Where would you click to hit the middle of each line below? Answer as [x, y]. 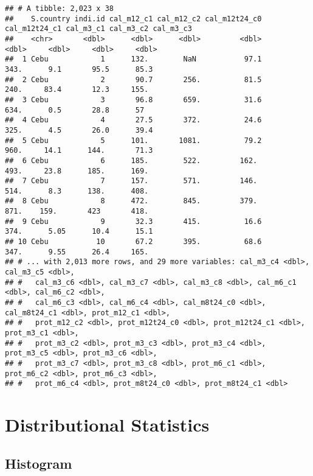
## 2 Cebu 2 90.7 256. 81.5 [133, 79]
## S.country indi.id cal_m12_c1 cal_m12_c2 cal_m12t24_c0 [133, 19]
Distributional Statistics [107, 425]
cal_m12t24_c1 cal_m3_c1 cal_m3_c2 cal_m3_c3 [98, 29]
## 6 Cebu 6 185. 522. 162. [131, 160]
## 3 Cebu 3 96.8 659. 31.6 [133, 100]
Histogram [39, 463]
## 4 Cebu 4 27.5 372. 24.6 [133, 120]
